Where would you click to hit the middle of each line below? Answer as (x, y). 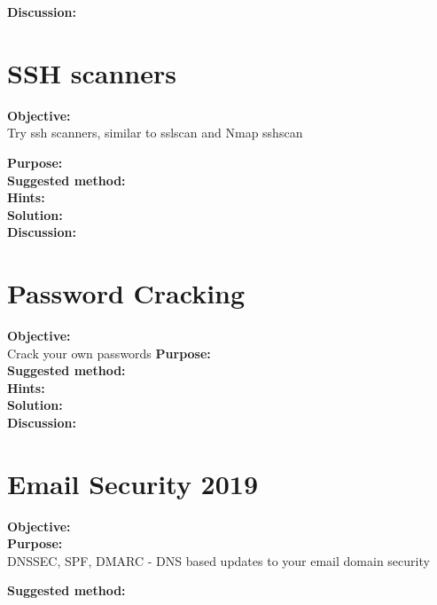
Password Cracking (126, 293)
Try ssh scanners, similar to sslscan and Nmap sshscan (155, 133)
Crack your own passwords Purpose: (109, 353)
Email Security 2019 (133, 483)
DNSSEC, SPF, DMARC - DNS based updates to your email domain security (218, 560)
